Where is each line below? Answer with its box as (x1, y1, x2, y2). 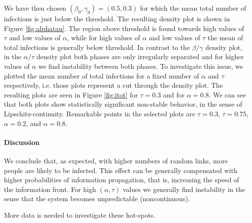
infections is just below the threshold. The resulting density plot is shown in (4, 14, 230, 23)
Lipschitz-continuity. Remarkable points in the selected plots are (4, 108, 195, 118)
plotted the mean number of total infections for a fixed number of (4, 70, 199, 80)
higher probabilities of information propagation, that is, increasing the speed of (4, 175, 239, 185)
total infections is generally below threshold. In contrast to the (4, 42, 190, 52)
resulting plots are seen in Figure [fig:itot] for (4, 89, 138, 99)
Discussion (4, 137, 40, 147)
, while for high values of (67, 32, 140, 43)
